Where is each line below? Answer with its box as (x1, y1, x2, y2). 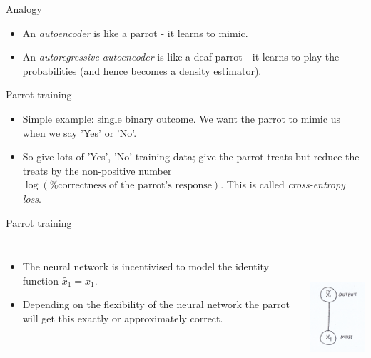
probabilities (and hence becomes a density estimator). (22, 63, 262, 78)
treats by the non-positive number (22, 163, 172, 178)
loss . (22, 190, 41, 205)
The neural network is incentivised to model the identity (22, 259, 269, 274)
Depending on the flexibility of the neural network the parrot (22, 297, 290, 312)
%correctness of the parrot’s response (49, 180, 212, 191)
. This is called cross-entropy (220, 177, 345, 192)
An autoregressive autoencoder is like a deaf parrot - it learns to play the (22, 49, 340, 64)
